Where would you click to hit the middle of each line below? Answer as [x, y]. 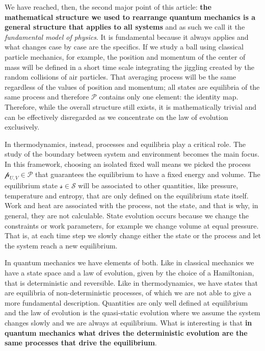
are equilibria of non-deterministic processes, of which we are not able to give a [128, 293]
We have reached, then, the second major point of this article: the [108, 7]
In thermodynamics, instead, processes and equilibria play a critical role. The [125, 144]
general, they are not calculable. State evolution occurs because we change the [127, 216]
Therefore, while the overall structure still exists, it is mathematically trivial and [131, 106]
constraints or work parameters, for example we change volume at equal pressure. [132, 225]
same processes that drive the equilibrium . [81, 343]
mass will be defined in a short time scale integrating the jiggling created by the [130, 67]
